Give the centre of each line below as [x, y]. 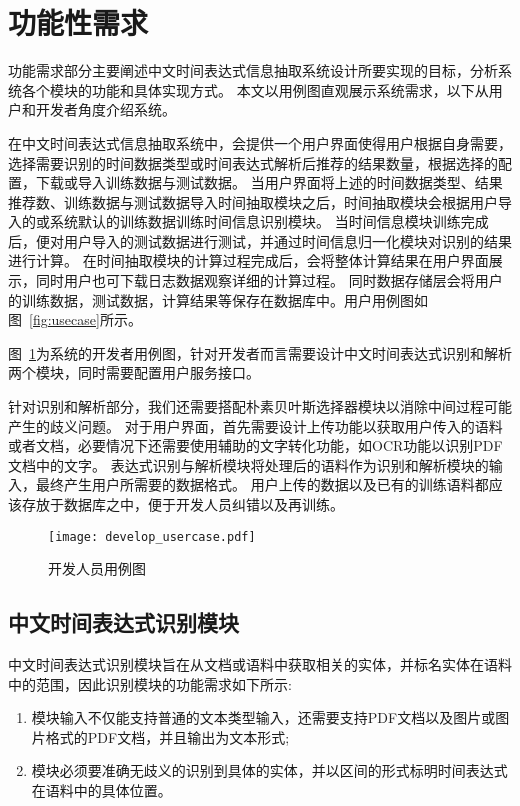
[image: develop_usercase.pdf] [152, 536]
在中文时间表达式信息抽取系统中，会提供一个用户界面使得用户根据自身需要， [260, 142]
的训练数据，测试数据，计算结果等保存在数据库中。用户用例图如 [218, 299]
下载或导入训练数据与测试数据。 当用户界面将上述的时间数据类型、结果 [269, 182]
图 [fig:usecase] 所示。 [75, 319]
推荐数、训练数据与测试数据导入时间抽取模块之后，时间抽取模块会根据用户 [253, 201]
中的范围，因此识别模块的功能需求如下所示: [150, 683]
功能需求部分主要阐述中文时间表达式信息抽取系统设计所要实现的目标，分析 [253, 70]
